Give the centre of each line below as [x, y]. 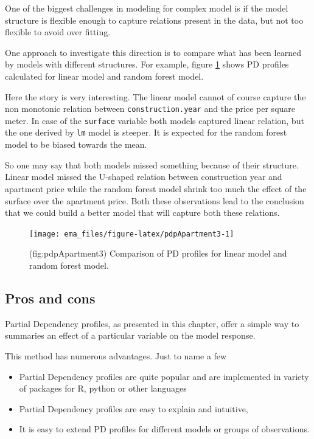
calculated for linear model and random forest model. [104, 76]
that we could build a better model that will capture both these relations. [142, 213]
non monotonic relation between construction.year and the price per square [150, 109]
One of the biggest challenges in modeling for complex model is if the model [147, 8]
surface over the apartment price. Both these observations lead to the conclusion [155, 200]
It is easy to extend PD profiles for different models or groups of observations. [164, 429]
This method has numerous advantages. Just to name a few [116, 355]
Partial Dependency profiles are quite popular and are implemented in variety [164, 376]
